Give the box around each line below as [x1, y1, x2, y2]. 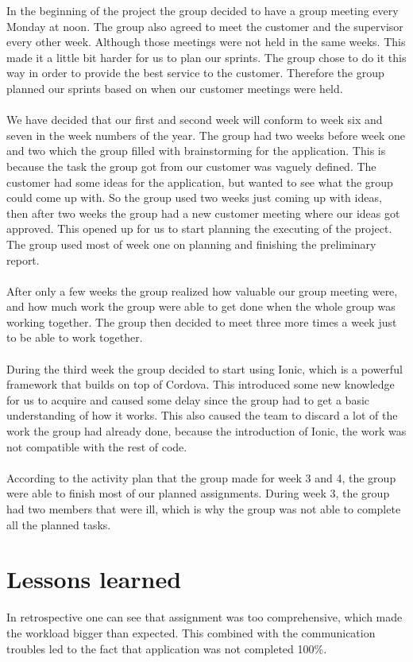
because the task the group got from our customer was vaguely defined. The [6, 157, 376, 174]
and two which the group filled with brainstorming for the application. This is [6, 142, 386, 159]
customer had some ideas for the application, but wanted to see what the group [6, 173, 393, 190]
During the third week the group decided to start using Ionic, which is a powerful [6, 360, 403, 377]
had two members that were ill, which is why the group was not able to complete [6, 501, 401, 517]
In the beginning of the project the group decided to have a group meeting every [6, 2, 399, 18]
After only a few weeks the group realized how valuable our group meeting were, [6, 282, 398, 299]
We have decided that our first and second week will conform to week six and [6, 111, 383, 128]
